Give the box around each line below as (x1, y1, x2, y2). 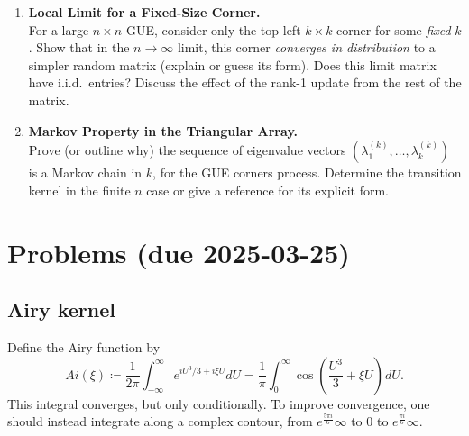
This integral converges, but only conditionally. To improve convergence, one (7, 394, 430, 413)
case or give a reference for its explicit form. (146, 180, 390, 199)
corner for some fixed (336, 20, 451, 39)
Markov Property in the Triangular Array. (28, 121, 298, 140)
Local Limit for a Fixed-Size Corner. (28, 3, 261, 21)
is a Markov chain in (28, 163, 143, 182)
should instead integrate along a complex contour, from (7, 412, 313, 431)
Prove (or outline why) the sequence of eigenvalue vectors (28, 141, 346, 159)
